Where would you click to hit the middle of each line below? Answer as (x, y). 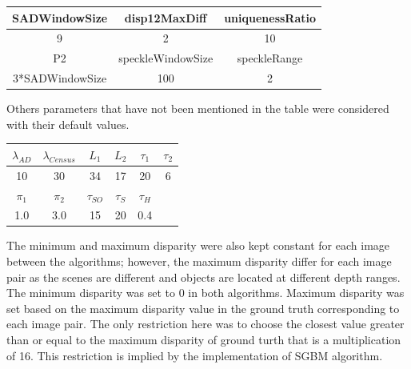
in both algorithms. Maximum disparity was (296, 293)
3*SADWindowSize (60, 78)
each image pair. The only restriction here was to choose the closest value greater (205, 324)
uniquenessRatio (270, 17)
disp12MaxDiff (166, 17)
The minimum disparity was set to (91, 293)
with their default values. (68, 124)
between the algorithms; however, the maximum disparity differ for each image (199, 261)
